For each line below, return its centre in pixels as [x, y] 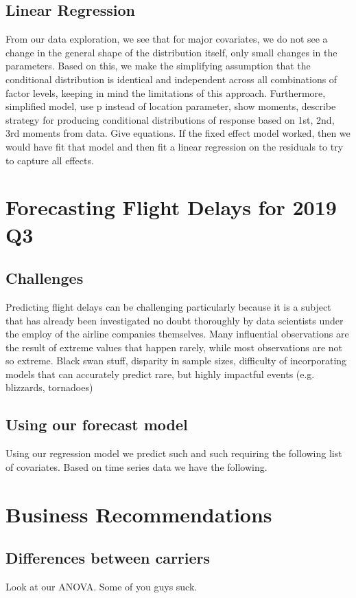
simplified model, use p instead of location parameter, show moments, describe [171, 106]
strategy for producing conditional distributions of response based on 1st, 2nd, [170, 119]
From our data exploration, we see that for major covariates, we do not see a [167, 39]
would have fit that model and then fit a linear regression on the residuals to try [175, 146]
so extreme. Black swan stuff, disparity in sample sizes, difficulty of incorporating [176, 361]
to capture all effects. [50, 160]
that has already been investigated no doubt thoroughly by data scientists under [175, 320]
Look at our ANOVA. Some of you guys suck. [102, 587]
